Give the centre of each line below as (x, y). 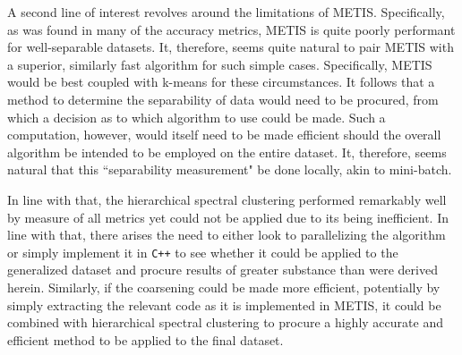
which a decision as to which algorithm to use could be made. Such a (197, 117)
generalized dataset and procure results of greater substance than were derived (222, 270)
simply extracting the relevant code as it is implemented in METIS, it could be (224, 304)
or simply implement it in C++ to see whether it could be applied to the (203, 252)
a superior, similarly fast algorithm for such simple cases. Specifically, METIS (220, 64)
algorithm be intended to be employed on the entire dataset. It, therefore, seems (227, 152)
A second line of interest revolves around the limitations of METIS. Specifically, (226, 12)
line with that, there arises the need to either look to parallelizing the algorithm (227, 235)
